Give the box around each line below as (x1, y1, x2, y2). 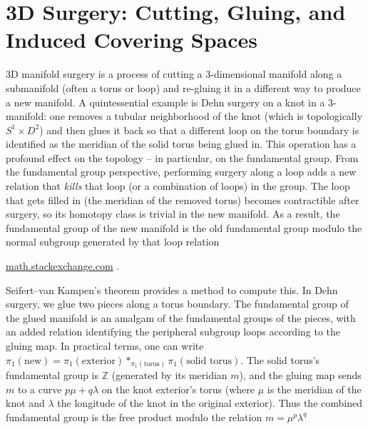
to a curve (17, 381, 62, 396)
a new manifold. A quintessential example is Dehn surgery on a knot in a (6, 94, 325, 109)
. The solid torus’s (240, 352, 320, 367)
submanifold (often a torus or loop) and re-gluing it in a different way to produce (6, 80, 361, 95)
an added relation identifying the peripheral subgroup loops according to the (6, 324, 341, 339)
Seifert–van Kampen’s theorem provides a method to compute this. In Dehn (6, 282, 338, 297)
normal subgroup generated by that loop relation (6, 234, 220, 249)
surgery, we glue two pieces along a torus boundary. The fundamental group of (6, 296, 349, 311)
